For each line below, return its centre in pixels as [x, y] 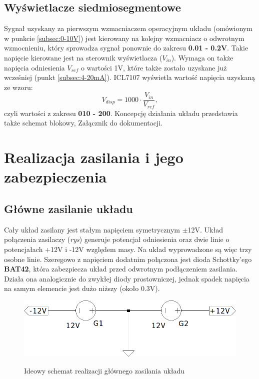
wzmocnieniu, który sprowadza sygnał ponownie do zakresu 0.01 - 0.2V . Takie [126, 48]
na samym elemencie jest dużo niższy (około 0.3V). [82, 288]
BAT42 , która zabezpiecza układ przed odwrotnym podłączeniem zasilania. [121, 269]
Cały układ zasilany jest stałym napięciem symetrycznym [92, 229]
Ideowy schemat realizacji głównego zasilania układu [104, 371]
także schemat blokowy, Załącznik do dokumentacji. [83, 123]
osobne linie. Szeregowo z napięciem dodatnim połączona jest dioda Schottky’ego [128, 259]
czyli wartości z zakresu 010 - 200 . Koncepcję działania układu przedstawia [121, 113]
